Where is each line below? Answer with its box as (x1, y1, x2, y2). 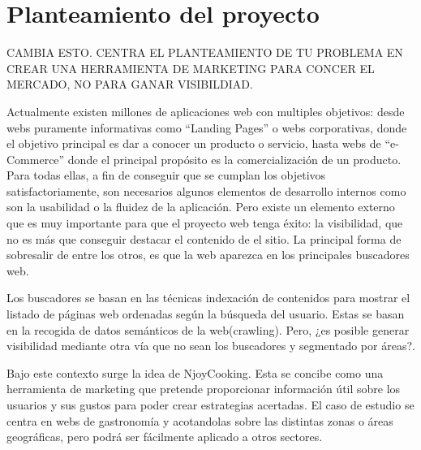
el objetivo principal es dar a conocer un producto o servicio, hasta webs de (6, 135, 381, 152)
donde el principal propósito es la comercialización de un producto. (67, 150, 402, 167)
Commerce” (6, 150, 65, 167)
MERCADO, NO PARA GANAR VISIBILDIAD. (6, 76, 253, 93)
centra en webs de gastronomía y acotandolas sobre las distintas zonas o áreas (6, 412, 393, 429)
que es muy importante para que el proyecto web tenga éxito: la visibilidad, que (6, 214, 403, 231)
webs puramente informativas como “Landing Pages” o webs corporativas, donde (6, 119, 407, 136)
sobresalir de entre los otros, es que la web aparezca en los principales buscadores (6, 246, 410, 263)
